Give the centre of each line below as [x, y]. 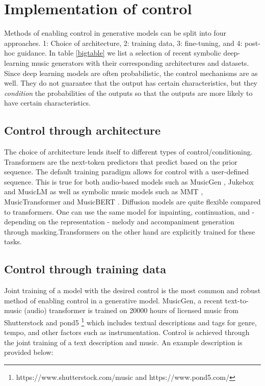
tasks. [13, 241]
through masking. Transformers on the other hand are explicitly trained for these [130, 231]
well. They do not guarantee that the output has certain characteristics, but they [131, 83]
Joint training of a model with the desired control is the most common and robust [132, 290]
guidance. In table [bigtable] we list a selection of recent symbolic [119, 53]
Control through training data [85, 269]
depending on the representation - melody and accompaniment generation [119, 222]
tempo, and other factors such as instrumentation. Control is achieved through [127, 332]
